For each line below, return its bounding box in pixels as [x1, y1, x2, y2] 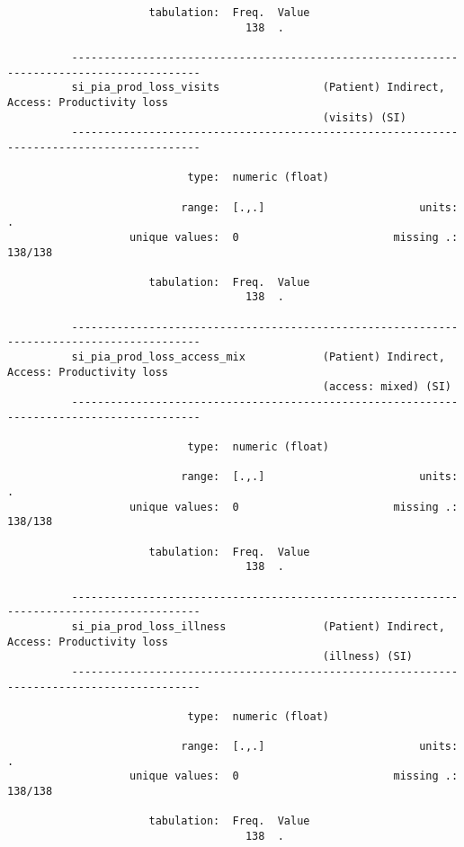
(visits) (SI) [322, 111, 406, 124]
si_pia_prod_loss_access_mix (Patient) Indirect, [71, 351, 445, 364]
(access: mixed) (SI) [322, 380, 451, 394]
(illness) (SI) [322, 650, 414, 664]
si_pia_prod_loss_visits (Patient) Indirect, [71, 81, 445, 94]
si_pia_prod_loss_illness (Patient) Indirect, [71, 620, 445, 633]
